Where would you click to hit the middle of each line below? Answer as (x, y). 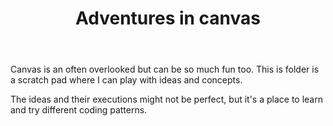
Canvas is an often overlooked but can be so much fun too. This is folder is (165, 69)
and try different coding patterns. (79, 110)
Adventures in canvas (168, 18)
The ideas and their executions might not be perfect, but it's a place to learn (166, 99)
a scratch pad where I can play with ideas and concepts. (126, 80)
